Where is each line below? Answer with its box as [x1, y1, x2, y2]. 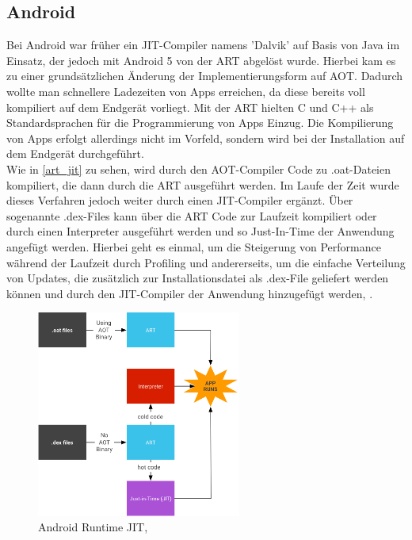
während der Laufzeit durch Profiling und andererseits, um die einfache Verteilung [6, 254, 406, 270]
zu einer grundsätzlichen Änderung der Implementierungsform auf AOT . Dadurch [6, 67, 403, 84]
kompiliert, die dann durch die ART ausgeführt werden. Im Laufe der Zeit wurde [6, 176, 399, 193]
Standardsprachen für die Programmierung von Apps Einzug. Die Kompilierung [6, 114, 394, 131]
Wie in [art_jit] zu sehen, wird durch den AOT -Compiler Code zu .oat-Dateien [6, 160, 391, 177]
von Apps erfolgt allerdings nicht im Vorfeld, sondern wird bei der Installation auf [6, 129, 405, 146]
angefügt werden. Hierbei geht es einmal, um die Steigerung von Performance [6, 238, 381, 255]
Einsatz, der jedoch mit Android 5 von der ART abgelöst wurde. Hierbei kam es [6, 52, 396, 68]
